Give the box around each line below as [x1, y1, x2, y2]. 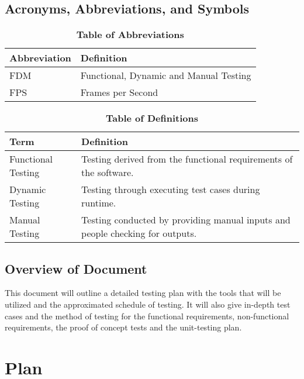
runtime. [81, 196, 116, 210]
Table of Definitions [105, 111, 199, 125]
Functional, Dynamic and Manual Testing [80, 68, 251, 82]
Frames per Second [80, 85, 158, 99]
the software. [81, 166, 134, 180]
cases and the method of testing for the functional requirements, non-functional [5, 309, 289, 322]
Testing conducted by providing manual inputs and [81, 213, 291, 227]
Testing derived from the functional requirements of [81, 152, 293, 166]
